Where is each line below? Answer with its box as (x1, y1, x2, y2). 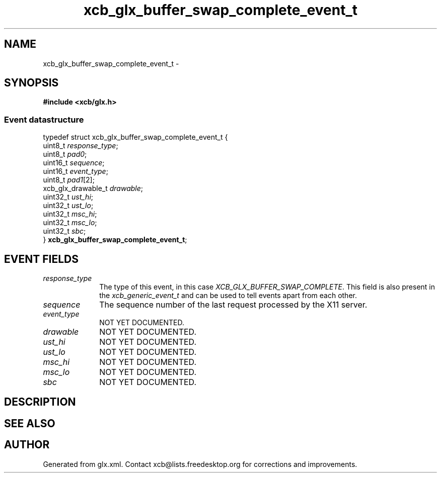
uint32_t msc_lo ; (43, 218, 97, 227)
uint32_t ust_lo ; (43, 201, 94, 210)
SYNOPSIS (4, 76, 59, 89)
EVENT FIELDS (4, 252, 79, 265)
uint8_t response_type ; (43, 141, 118, 150)
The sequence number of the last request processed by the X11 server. (99, 300, 367, 310)
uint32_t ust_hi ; (43, 193, 94, 202)
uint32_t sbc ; (43, 227, 86, 236)
